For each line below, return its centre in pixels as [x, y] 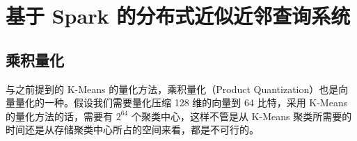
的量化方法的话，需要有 [59, 116]
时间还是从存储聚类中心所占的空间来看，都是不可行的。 [132, 130]
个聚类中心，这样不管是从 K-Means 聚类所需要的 [241, 116]
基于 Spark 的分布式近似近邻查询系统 [178, 16]
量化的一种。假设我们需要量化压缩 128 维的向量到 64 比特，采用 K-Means [181, 102]
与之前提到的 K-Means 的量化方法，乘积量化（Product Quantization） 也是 [172, 89]
